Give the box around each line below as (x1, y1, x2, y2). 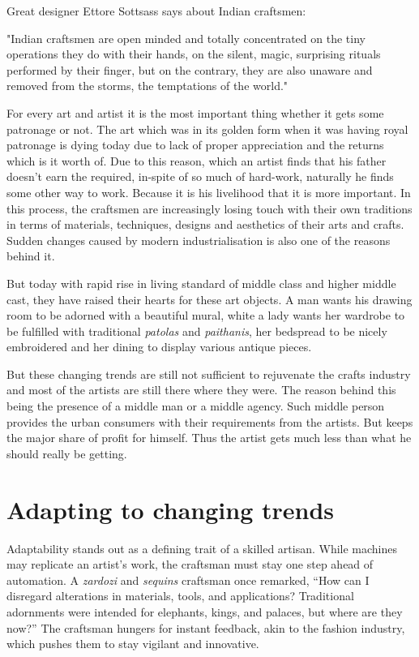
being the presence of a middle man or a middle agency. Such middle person (6, 397, 385, 414)
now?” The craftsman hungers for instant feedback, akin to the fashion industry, (6, 619, 405, 636)
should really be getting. (6, 444, 127, 462)
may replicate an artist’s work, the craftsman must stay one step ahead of (6, 556, 374, 573)
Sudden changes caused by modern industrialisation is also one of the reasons (6, 231, 391, 248)
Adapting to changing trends (6, 492, 335, 526)
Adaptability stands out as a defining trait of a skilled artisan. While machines (6, 539, 398, 556)
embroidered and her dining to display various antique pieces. (6, 338, 312, 355)
